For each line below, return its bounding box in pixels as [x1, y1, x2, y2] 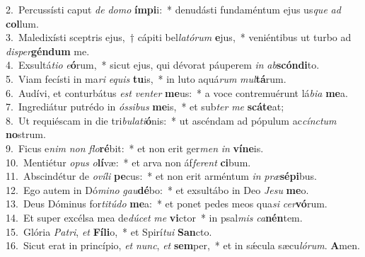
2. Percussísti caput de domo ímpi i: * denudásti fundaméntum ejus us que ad [6, 2, 341, 16]
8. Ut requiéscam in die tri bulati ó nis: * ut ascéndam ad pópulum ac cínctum [6, 113, 337, 127]
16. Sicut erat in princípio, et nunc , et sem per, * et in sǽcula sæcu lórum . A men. [6, 238, 360, 253]
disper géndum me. [6, 43, 90, 58]
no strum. [6, 127, 46, 142]
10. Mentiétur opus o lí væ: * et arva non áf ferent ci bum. [6, 154, 251, 169]
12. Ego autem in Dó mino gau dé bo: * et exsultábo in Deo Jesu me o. [6, 182, 309, 197]
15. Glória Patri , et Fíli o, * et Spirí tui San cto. [6, 224, 212, 239]
